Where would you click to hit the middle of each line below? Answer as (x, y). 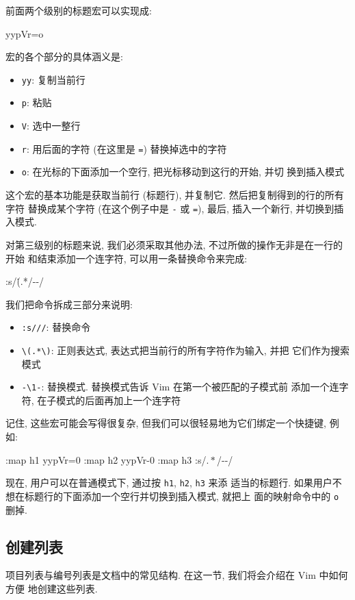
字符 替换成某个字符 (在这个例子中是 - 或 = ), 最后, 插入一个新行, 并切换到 (170, 208)
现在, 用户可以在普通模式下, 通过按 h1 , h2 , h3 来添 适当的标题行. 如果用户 (169, 483)
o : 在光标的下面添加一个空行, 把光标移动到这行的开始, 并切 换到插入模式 (183, 172)
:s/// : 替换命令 (56, 327)
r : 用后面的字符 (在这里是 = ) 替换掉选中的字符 (124, 148)
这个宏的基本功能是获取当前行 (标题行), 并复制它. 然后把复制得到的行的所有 (175, 195)
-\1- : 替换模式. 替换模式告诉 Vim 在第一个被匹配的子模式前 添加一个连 (180, 387)
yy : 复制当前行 (53, 79)
